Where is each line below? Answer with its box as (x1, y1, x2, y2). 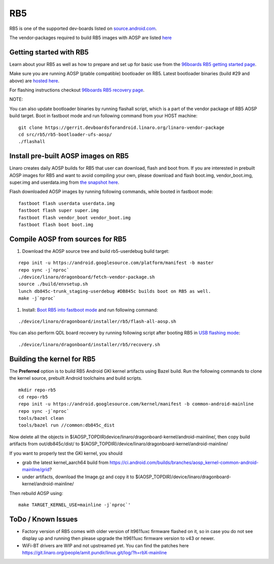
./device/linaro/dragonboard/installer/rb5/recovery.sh (18, 342, 160, 347)
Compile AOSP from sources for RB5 (9, 235, 127, 243)
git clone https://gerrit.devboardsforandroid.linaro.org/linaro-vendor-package (18, 124, 225, 130)
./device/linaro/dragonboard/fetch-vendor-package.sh (18, 274, 155, 280)
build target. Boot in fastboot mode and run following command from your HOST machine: (9, 113, 198, 119)
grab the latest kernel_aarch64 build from (22, 459, 109, 466)
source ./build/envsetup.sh (18, 281, 88, 287)
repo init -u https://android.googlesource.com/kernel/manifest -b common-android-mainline (18, 401, 254, 407)
